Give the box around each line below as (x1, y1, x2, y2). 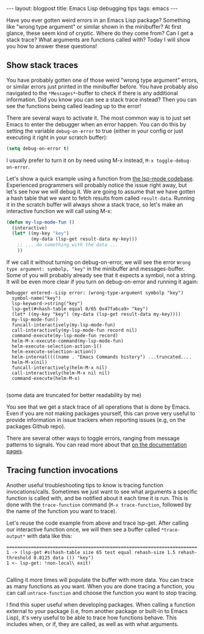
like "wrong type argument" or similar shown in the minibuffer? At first (6, 23, 181, 30)
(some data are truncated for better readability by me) (6, 391, 142, 398)
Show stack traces (6, 60, 79, 71)
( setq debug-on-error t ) (6, 145, 69, 151)
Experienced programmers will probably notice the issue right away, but (6, 181, 187, 189)
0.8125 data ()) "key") (33, 555, 94, 561)
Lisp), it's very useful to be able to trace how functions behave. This (6, 614, 177, 621)
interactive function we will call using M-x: (6, 207, 113, 214)
